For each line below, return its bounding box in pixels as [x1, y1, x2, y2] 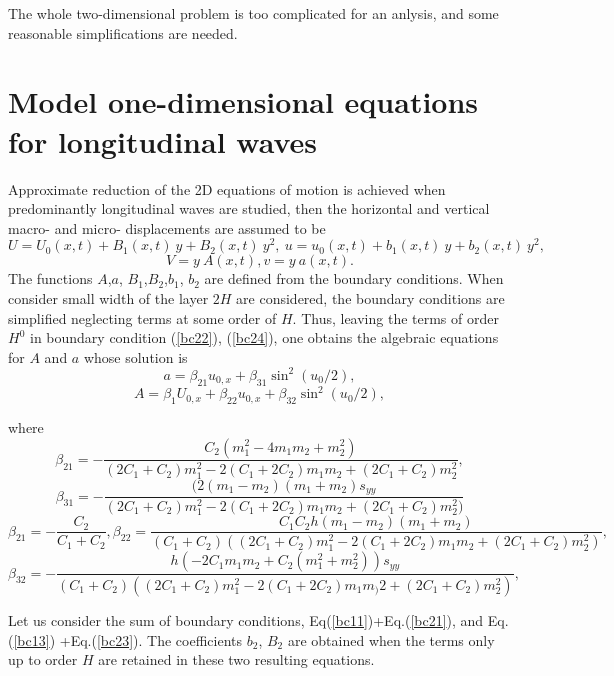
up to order [8, 649, 78, 670]
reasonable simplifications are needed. [8, 22, 238, 43]
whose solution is [83, 346, 188, 367]
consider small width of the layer [8, 287, 209, 308]
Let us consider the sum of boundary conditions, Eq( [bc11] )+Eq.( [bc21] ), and [8, 609, 484, 630]
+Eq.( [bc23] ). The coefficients [59, 629, 243, 650]
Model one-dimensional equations [8, 81, 479, 122]
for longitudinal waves [8, 120, 318, 161]
